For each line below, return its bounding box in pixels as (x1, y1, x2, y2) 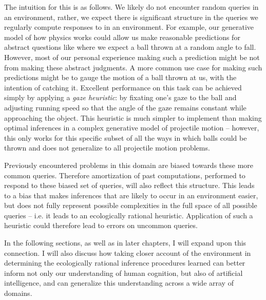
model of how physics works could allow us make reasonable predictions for (4, 31, 240, 42)
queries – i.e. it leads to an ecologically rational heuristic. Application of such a (4, 210, 253, 220)
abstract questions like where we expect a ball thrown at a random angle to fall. (4, 42, 256, 52)
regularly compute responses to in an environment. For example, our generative (4, 22, 254, 32)
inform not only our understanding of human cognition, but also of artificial (4, 267, 243, 278)
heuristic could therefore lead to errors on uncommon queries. (4, 220, 198, 231)
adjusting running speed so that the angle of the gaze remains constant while (4, 102, 246, 113)
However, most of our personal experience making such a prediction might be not (4, 51, 260, 62)
